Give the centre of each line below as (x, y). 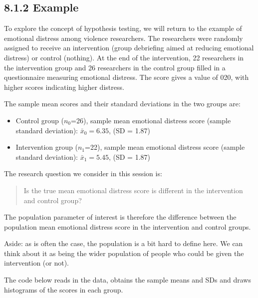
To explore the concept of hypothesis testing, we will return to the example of (123, 28)
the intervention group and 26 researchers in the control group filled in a (115, 67)
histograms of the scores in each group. (64, 289)
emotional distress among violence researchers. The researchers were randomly (124, 38)
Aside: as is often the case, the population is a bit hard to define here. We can (124, 243)
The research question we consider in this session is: (83, 173)
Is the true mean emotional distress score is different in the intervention (133, 190)
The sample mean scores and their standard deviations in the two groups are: (122, 104)
